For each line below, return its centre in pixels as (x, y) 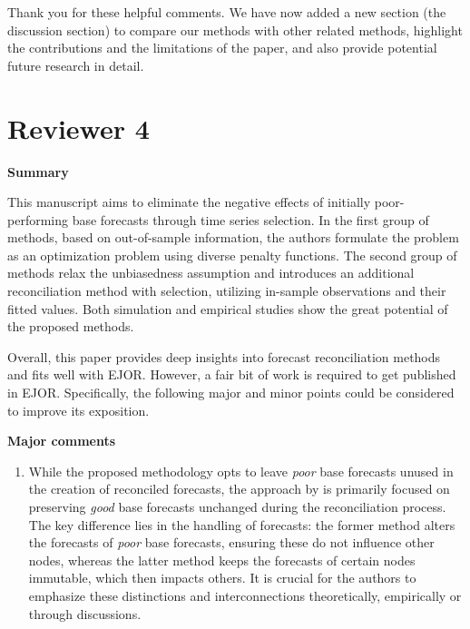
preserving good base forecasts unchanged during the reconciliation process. (237, 506)
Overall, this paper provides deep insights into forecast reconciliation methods (224, 356)
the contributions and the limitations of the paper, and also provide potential (222, 48)
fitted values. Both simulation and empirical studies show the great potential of (228, 308)
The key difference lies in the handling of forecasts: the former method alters (242, 524)
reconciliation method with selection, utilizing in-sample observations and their (227, 291)
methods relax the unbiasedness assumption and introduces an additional (211, 273)
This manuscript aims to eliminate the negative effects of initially (189, 202)
